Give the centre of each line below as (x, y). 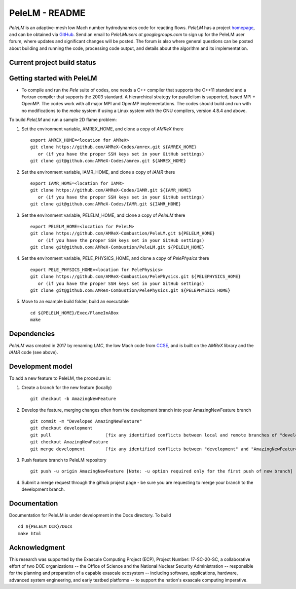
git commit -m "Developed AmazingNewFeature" (86, 421)
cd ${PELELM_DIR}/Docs (45, 527)
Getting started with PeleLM (53, 78)
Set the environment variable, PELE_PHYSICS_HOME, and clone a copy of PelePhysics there (115, 258)
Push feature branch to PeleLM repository (64, 460)
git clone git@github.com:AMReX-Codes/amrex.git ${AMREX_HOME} (108, 161)
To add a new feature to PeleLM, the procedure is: (60, 378)
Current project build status (53, 62)
